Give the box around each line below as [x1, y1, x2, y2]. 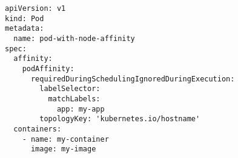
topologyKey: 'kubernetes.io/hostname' [39, 115, 200, 124]
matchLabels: [48, 94, 101, 103]
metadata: [5, 24, 44, 33]
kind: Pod [5, 14, 44, 23]
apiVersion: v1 [5, 4, 66, 13]
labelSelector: [39, 84, 101, 93]
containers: [13, 124, 62, 133]
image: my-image [30, 145, 96, 154]
